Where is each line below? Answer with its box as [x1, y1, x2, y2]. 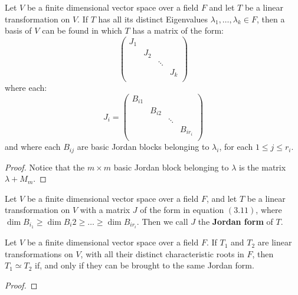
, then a [256, 12, 285, 25]
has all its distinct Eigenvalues [98, 12, 208, 25]
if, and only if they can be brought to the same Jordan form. [35, 259, 254, 271]
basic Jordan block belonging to [113, 160, 229, 173]
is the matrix [239, 160, 286, 173]
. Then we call [136, 215, 188, 228]
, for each [219, 140, 253, 153]
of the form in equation [140, 204, 224, 216]
